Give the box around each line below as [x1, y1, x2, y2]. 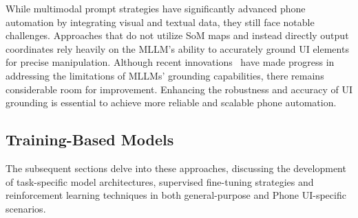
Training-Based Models [6, 129, 174, 150]
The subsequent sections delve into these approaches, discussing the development [6, 160, 346, 175]
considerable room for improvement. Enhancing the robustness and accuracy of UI [6, 82, 352, 96]
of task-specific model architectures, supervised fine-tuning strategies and [6, 174, 314, 189]
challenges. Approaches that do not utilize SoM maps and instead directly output [6, 28, 349, 43]
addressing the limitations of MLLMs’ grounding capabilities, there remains [6, 68, 324, 82]
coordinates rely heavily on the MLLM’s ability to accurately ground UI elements [6, 41, 349, 56]
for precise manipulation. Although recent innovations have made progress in [6, 55, 335, 69]
